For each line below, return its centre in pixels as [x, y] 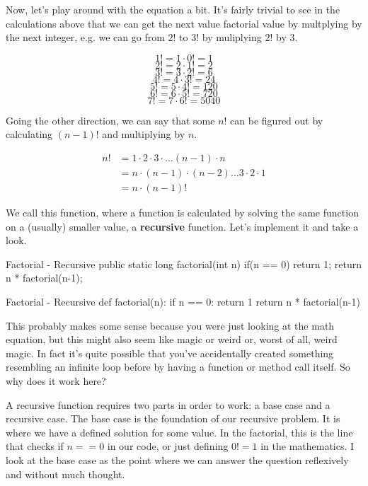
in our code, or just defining [168, 446]
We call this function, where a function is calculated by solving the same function [182, 213]
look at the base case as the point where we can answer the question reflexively [177, 459]
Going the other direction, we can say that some [110, 120]
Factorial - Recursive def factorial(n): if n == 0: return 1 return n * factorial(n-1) [183, 302]
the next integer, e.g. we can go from [85, 37]
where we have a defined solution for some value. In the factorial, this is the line [179, 432]
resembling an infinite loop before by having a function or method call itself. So [178, 367]
